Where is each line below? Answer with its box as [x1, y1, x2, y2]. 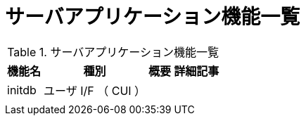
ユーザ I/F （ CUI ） [44, 83, 146, 98]
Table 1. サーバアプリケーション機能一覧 [7, 44, 219, 59]
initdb [7, 82, 37, 97]
